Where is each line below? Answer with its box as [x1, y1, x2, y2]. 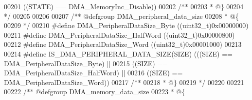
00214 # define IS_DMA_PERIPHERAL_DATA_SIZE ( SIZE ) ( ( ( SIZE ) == [4, 48, 233, 58]
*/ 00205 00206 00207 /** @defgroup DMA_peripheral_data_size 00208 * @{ [4, 11, 239, 21]
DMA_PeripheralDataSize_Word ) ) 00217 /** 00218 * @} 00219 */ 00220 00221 [4, 77, 244, 87]
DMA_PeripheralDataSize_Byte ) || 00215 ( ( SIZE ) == [4, 58, 168, 68]
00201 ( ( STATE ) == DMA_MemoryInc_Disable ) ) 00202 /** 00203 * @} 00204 [4, 1, 244, 11]
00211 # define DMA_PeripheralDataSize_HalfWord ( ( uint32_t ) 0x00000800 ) [4, 29, 235, 40]
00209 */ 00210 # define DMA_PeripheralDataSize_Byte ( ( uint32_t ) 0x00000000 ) [4, 20, 249, 30]
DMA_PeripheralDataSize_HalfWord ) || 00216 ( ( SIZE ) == [4, 68, 183, 78]
